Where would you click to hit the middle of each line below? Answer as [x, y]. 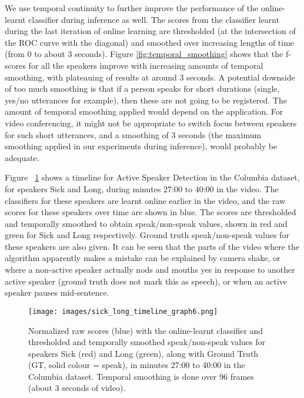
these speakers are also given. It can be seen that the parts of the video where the [152, 246]
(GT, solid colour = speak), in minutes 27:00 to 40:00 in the [137, 365]
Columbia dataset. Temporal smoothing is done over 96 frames [141, 376]
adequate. [22, 157]
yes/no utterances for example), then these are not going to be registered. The [146, 100]
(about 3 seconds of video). [77, 388]
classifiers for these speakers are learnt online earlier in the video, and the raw [145, 200]
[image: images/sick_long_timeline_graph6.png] [123, 311]
